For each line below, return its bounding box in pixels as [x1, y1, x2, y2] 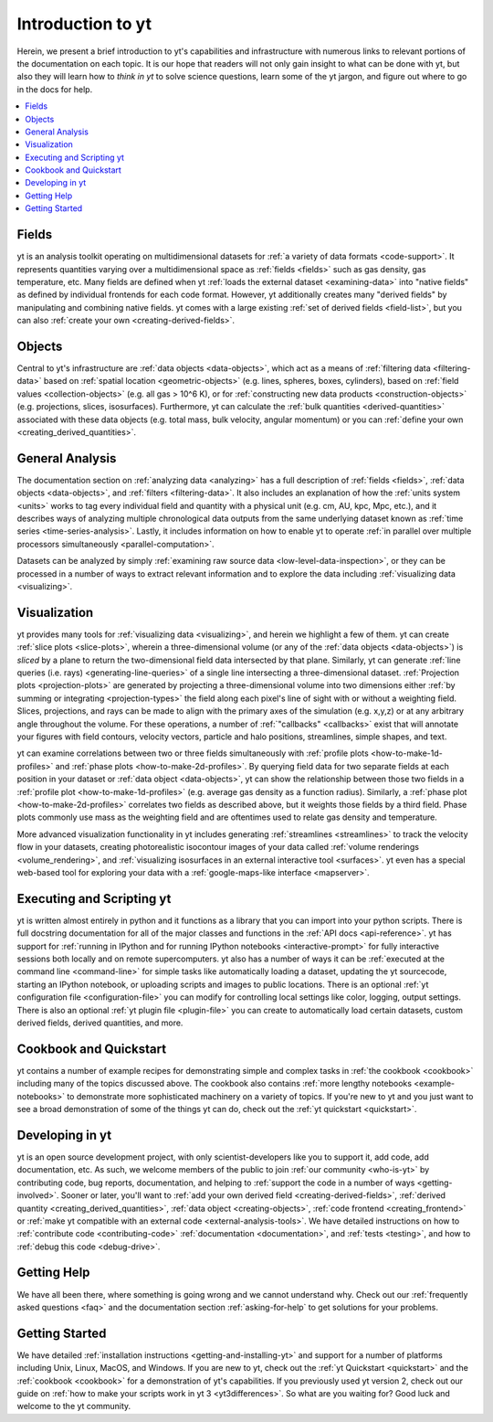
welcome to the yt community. [16, 1401, 131, 1412]
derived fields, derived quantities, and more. [16, 1017, 184, 1028]
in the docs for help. [16, 83, 93, 95]
